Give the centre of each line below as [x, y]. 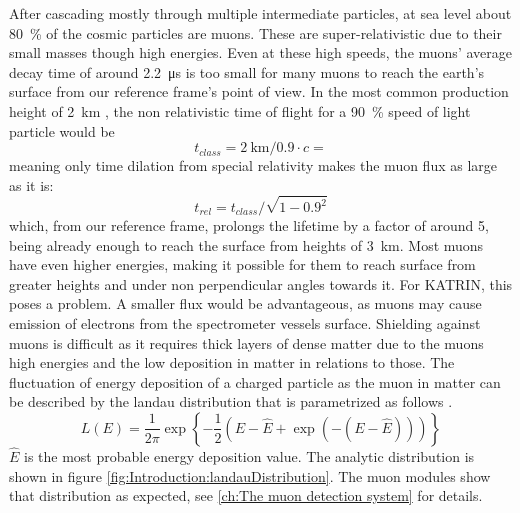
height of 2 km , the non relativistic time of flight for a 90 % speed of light [240, 110]
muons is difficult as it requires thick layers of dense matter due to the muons [246, 342]
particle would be [62, 130]
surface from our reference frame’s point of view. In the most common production [259, 91]
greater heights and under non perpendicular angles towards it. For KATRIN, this [261, 283]
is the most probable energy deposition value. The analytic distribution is [249, 456]
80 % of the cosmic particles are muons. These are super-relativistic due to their [255, 32]
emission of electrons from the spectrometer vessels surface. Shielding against [245, 322]
